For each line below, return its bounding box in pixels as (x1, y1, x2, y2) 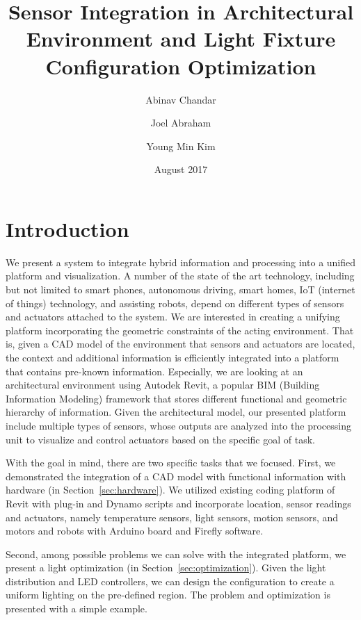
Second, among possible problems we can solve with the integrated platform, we (6, 546, 346, 561)
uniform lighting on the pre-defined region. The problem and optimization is (6, 587, 330, 602)
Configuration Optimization (45, 51, 316, 80)
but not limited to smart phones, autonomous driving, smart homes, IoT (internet (6, 282, 355, 296)
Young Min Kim (146, 138, 216, 153)
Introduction (6, 214, 129, 243)
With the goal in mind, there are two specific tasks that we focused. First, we (6, 455, 336, 470)
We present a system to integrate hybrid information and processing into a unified (6, 254, 356, 269)
